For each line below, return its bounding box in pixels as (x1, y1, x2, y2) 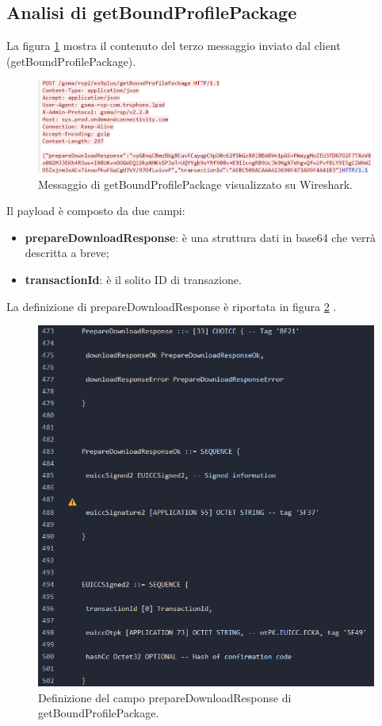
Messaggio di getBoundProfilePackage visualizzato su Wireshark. (38, 175, 353, 192)
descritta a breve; (25, 244, 109, 261)
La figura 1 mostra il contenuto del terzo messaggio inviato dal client (6, 37, 341, 54)
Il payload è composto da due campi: (6, 202, 185, 219)
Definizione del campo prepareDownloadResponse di (38, 689, 292, 705)
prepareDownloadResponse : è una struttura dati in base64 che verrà (25, 229, 376, 245)
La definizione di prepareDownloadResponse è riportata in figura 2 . (6, 298, 337, 314)
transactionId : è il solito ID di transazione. (25, 271, 242, 287)
